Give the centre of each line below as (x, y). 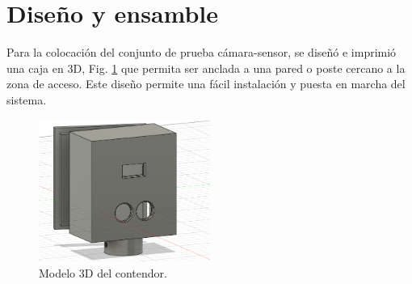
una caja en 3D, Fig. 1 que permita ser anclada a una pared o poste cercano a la (206, 68)
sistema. (27, 99)
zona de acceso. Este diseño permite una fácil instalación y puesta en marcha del (206, 84)
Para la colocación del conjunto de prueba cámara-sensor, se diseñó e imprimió (202, 52)
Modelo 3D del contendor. (103, 272)
